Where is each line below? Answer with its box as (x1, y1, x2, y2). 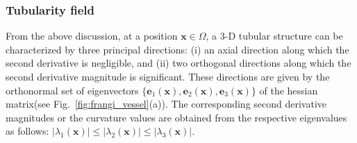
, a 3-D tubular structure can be (206, 28, 343, 43)
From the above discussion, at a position (6, 28, 178, 43)
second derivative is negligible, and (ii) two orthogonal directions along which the (6, 56, 351, 70)
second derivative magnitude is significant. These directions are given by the (6, 69, 330, 83)
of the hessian (259, 83, 318, 97)
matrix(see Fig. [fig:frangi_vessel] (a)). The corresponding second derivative (6, 96, 327, 111)
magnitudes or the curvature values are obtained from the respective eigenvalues (6, 110, 347, 124)
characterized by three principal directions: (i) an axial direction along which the (6, 42, 349, 56)
